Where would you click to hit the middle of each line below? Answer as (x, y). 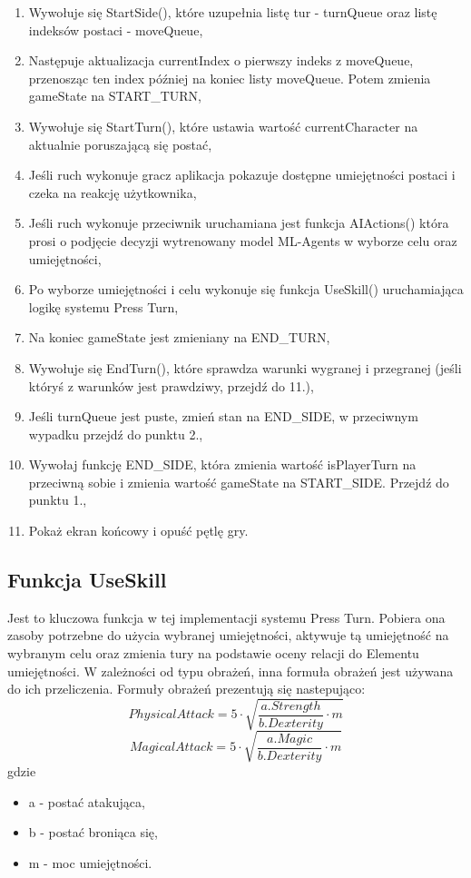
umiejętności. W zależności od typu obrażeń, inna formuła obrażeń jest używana (231, 671)
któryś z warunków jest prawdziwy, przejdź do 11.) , (171, 385)
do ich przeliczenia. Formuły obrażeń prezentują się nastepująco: (186, 689)
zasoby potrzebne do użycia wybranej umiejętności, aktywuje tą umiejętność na (228, 635)
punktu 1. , (58, 500)
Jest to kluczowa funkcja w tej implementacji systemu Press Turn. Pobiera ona (226, 617)
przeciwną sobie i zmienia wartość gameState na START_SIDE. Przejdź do (239, 482)
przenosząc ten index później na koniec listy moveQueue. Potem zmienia (230, 78)
